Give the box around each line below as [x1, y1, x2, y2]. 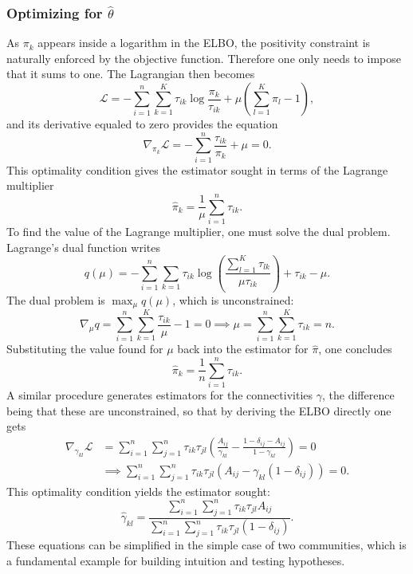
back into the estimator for [177, 340, 309, 357]
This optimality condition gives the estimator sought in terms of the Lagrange [6, 161, 388, 178]
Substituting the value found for [6, 340, 163, 357]
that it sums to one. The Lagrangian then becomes [6, 65, 255, 82]
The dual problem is [6, 291, 105, 308]
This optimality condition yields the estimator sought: [6, 482, 270, 499]
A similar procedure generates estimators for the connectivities [6, 387, 313, 403]
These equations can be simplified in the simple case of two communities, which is [6, 537, 407, 553]
